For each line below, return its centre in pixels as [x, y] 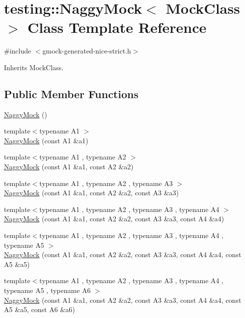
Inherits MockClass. [34, 67]
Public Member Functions [71, 93]
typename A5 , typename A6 [47, 290]
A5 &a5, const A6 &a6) [40, 309]
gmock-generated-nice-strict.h [87, 51]
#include [18, 51]
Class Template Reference [117, 27]
